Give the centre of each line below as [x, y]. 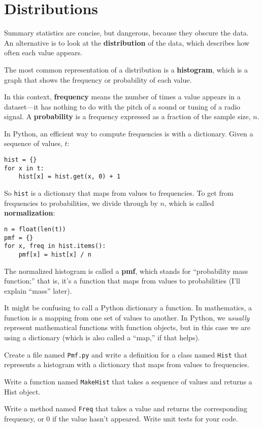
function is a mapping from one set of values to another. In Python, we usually [127, 317]
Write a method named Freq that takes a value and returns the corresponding [126, 408]
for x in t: [24, 168]
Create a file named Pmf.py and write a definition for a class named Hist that [126, 354]
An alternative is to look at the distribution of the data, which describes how [127, 42]
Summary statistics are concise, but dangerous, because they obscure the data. [126, 33]
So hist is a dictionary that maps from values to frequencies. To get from [119, 193]
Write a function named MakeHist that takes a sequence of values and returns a [128, 381]
